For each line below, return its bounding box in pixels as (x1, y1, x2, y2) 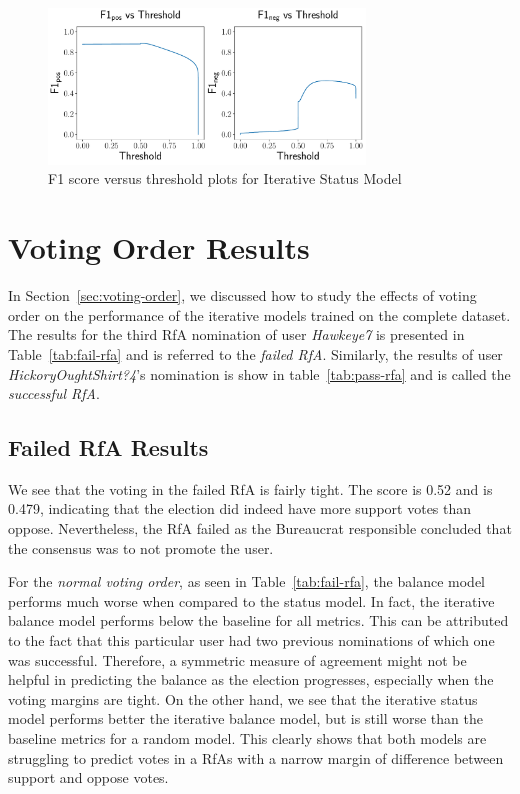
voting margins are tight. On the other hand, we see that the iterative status (8, 688, 478, 709)
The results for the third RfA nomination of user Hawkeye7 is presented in (8, 324, 465, 345)
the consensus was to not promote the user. (8, 537, 274, 558)
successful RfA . (8, 383, 100, 404)
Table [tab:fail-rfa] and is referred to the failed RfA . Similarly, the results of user (8, 343, 503, 364)
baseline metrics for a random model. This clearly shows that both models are (8, 728, 487, 749)
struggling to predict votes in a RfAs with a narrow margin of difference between (8, 747, 504, 768)
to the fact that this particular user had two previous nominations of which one (8, 630, 495, 651)
